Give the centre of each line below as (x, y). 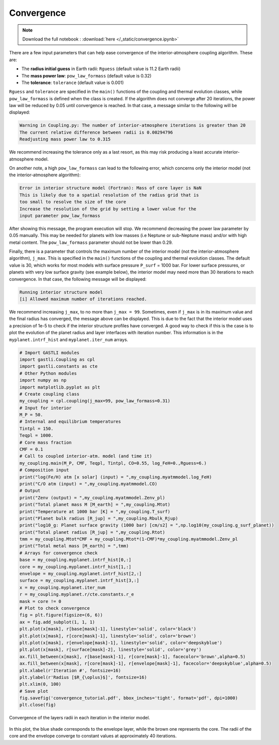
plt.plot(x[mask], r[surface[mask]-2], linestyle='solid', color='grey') (110, 650)
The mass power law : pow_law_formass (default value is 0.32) (87, 76)
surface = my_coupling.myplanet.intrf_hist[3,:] (79, 581)
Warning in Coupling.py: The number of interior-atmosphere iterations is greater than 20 (133, 125)
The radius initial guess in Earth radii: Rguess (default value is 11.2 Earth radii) (101, 69)
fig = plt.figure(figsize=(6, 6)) (61, 615)
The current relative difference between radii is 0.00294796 (96, 132)
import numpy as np (43, 380)
